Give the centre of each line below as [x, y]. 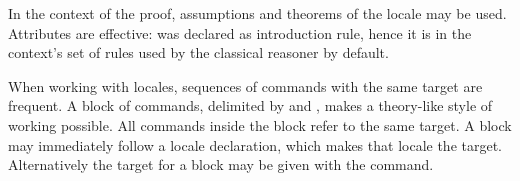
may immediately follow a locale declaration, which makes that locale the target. [255, 144]
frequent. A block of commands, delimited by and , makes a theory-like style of [250, 105]
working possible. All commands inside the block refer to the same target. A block [260, 124]
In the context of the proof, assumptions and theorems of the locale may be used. [257, 13]
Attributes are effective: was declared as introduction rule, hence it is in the [240, 32]
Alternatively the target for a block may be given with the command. [221, 164]
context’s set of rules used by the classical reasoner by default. [198, 52]
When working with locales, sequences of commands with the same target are [245, 85]
